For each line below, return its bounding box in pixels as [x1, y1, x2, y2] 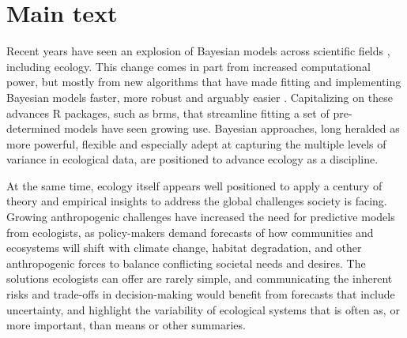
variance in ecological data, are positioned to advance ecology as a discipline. [6, 151, 379, 167]
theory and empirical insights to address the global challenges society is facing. [6, 193, 387, 209]
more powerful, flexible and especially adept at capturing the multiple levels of [6, 135, 386, 152]
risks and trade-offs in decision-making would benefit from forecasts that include [6, 286, 395, 302]
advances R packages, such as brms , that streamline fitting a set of [6, 104, 330, 121]
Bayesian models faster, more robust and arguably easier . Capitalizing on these [6, 88, 393, 105]
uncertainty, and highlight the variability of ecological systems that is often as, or [6, 301, 400, 317]
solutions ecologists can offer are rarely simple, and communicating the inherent [6, 270, 393, 287]
